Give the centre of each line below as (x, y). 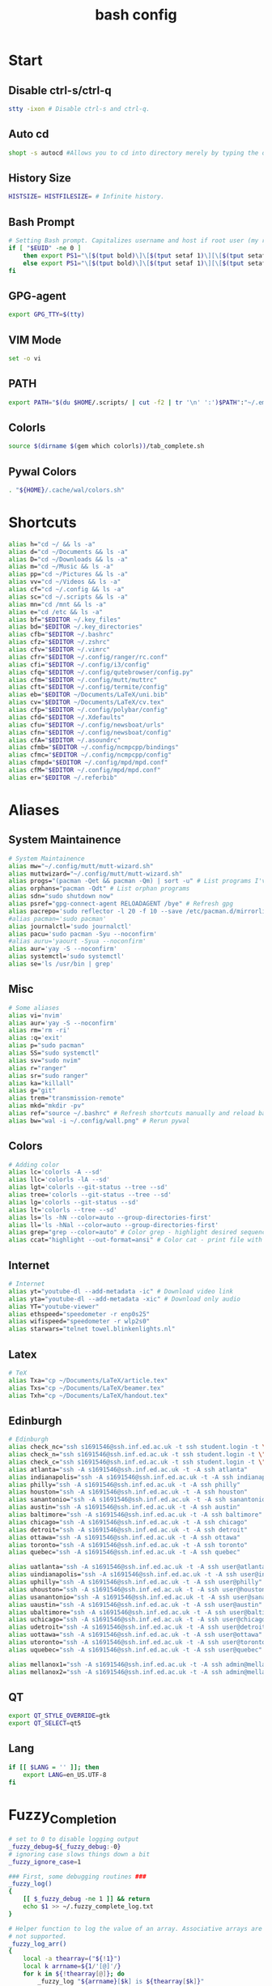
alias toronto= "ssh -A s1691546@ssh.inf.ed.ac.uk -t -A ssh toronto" (128, 1545)
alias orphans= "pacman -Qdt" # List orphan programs (99, 889)
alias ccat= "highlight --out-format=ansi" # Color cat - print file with (136, 1240)
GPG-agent (37, 296)
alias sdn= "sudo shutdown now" (61, 897)
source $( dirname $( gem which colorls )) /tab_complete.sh (106, 446)
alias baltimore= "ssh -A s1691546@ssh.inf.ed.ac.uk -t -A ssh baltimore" (136, 1515)
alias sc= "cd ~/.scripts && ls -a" (68, 597)
